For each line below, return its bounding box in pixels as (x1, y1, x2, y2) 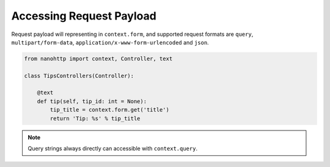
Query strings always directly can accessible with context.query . (28, 145, 198, 152)
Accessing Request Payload (11, 9, 157, 23)
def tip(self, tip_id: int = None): (37, 98, 147, 105)
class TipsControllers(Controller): (24, 72, 134, 79)
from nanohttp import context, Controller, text (24, 55, 173, 62)
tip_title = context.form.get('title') (50, 107, 169, 113)
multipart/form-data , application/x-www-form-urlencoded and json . (11, 38, 209, 46)
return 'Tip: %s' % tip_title (50, 115, 141, 122)
